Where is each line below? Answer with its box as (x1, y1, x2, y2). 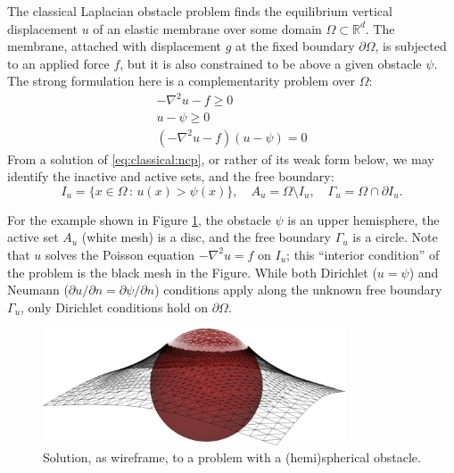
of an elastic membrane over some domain (93, 19, 322, 37)
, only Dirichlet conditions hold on (21, 297, 208, 316)
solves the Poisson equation (45, 245, 194, 263)
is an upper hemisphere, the (287, 210, 440, 228)
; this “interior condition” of (286, 245, 440, 263)
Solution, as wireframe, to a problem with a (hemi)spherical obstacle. (43, 448, 421, 467)
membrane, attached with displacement (7, 37, 222, 55)
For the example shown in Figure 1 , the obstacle (7, 210, 271, 228)
